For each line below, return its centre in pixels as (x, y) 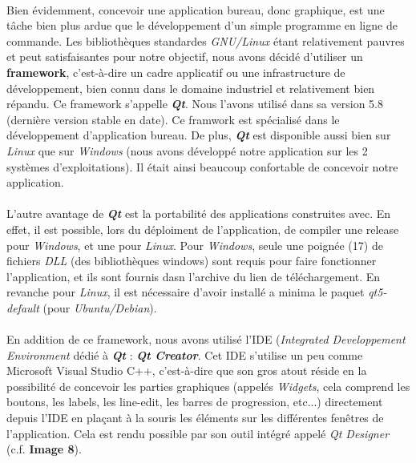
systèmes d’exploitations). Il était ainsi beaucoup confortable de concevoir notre (202, 166)
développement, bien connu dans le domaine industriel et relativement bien (191, 88)
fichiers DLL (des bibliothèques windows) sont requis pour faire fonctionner (192, 261)
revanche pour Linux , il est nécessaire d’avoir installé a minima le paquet (186, 292)
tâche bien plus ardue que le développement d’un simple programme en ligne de (202, 25)
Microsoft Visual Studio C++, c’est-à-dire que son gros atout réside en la (187, 370)
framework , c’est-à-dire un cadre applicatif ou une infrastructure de (176, 72)
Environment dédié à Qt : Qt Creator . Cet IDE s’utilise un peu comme (185, 354)
